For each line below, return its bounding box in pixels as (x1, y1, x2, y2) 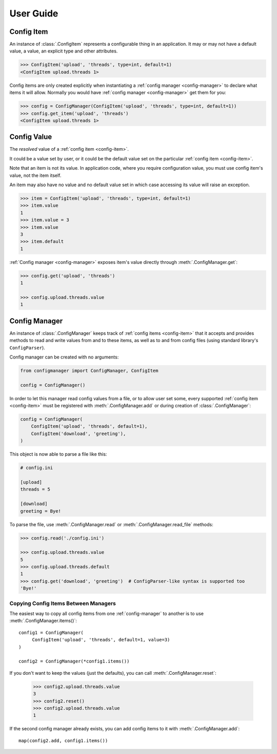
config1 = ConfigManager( (18, 630, 84, 635)
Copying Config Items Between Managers (9, 600, 116, 607)
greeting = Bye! (20, 508, 62, 514)
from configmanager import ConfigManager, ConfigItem (20, 368, 159, 373)
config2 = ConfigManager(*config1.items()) (18, 658, 130, 665)
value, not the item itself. (9, 172, 62, 178)
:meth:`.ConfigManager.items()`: (9, 618, 77, 624)
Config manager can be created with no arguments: (9, 354, 119, 360)
